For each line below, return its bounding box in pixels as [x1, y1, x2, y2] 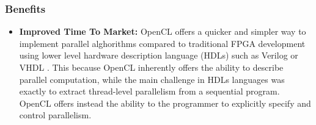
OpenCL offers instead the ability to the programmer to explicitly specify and [19, 96, 311, 109]
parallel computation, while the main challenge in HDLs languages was [19, 73, 285, 85]
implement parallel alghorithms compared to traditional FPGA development [19, 37, 306, 49]
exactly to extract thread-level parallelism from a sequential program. [19, 85, 280, 98]
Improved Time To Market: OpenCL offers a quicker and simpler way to [19, 25, 306, 38]
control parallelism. [19, 109, 92, 121]
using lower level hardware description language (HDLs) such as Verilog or [19, 49, 298, 62]
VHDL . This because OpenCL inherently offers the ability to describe [19, 61, 284, 73]
